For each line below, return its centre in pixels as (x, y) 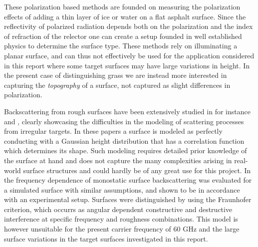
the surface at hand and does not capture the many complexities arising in (118, 160)
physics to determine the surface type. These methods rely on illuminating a (121, 46)
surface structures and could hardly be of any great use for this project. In (137, 170)
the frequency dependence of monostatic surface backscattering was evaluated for (128, 180)
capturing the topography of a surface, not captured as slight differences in (117, 85)
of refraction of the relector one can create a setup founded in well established (123, 36)
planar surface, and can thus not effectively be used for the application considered (129, 55)
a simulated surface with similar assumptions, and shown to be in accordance (122, 189)
